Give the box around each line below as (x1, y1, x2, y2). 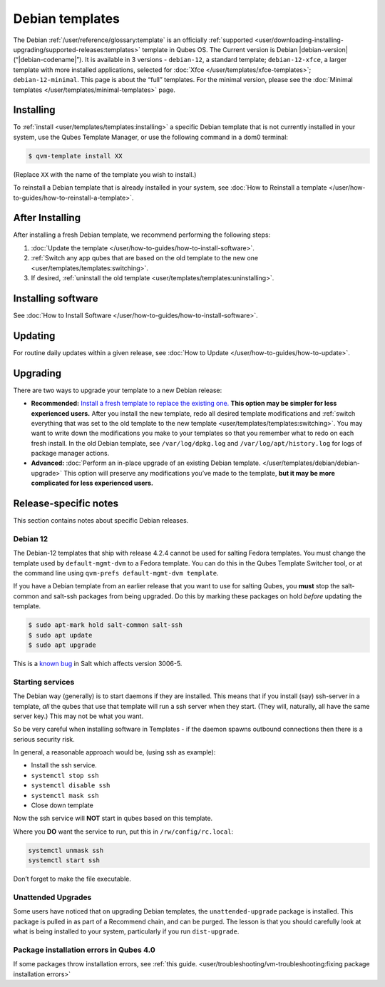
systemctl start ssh (28, 856, 100, 864)
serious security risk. (13, 735, 75, 743)
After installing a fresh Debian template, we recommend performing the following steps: (13, 230, 271, 239)
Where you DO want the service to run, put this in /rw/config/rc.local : (13, 827, 234, 836)
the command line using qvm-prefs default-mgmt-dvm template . (13, 569, 219, 578)
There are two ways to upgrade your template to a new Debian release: (13, 386, 222, 394)
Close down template (31, 801, 94, 809)
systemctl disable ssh (31, 782, 111, 789)
